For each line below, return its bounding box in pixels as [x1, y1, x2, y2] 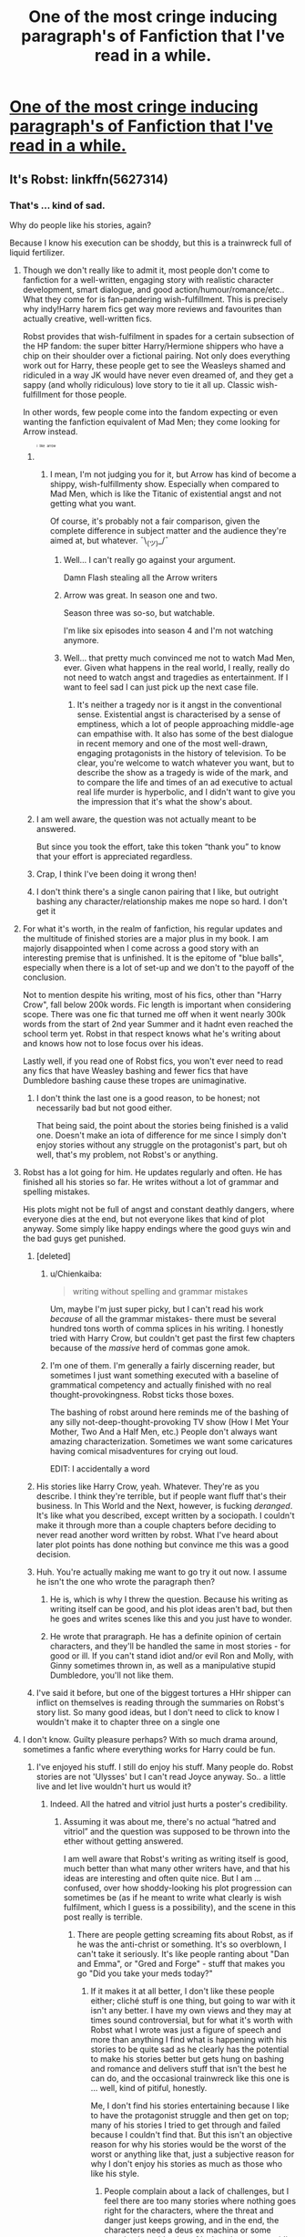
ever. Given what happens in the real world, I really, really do [63, 662, 290, 673]
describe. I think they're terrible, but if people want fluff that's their [36, 1491, 287, 1502]
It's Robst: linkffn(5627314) [9, 172, 168, 187]
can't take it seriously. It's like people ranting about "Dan [76, 1949, 290, 1960]
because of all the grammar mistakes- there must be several [49, 1314, 277, 1325]
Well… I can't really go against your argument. [63, 555, 237, 566]
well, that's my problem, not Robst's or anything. [36, 1150, 219, 1160]
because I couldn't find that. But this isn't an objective [90, 2129, 293, 2140]
